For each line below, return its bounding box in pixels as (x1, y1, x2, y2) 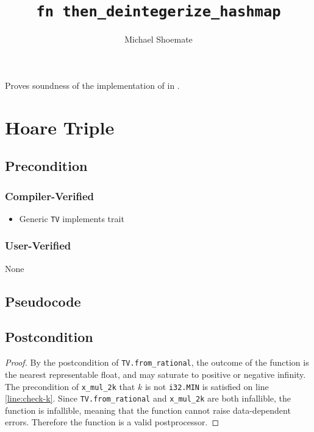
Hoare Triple (5, 114, 115, 139)
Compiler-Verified (5, 188, 94, 203)
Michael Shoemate (124, 33, 193, 46)
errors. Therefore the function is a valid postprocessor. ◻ (5, 416, 219, 428)
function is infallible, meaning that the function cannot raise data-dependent (5, 403, 291, 416)
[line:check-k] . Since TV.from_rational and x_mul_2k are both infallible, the (5, 392, 291, 405)
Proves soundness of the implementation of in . (5, 78, 180, 91)
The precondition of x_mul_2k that (5, 380, 135, 392)
